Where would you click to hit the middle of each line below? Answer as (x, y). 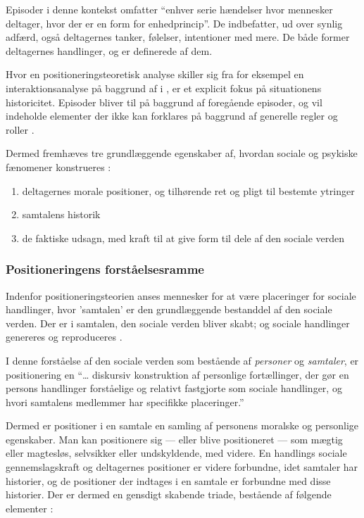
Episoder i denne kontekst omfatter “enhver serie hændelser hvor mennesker (169, 9)
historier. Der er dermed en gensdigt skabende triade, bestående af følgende (169, 494)
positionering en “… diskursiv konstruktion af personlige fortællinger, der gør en (177, 374)
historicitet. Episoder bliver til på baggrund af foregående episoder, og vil (164, 102)
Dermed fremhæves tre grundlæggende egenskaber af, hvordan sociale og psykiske (182, 153)
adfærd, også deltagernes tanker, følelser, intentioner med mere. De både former (178, 37)
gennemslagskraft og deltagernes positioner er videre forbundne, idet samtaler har (182, 467)
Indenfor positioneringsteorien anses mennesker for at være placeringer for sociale (181, 295)
